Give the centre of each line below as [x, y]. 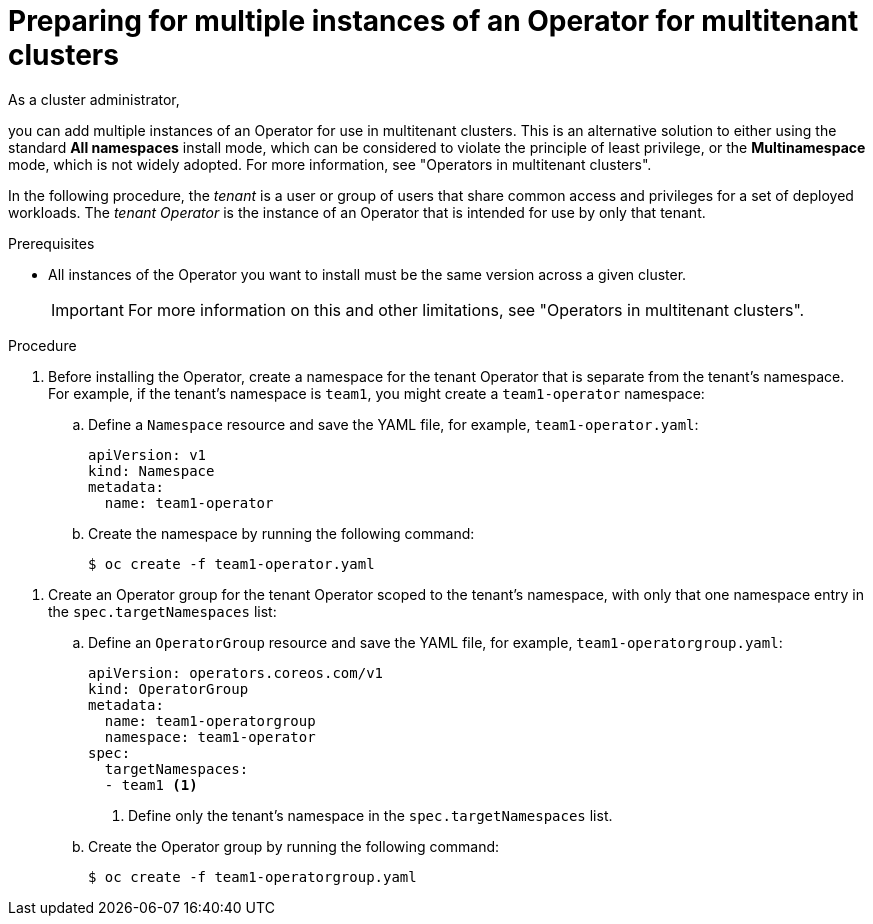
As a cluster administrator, [94, 99]
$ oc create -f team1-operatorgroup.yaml [252, 876]
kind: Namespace [151, 470]
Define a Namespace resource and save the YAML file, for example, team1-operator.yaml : [393, 424]
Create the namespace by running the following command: [281, 533]
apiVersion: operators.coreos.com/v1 [236, 672]
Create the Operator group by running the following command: [294, 846]
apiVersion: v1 [147, 454]
